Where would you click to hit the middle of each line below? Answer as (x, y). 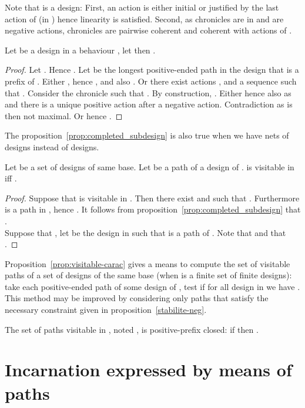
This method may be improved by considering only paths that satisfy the (137, 298)
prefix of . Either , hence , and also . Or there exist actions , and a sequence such (151, 81)
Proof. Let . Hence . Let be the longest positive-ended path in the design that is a (152, 70)
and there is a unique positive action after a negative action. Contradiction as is (149, 104)
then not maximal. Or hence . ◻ (64, 115)
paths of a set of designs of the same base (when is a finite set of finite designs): (148, 275)
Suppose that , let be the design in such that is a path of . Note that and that (145, 232)
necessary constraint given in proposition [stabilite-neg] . (106, 310)
